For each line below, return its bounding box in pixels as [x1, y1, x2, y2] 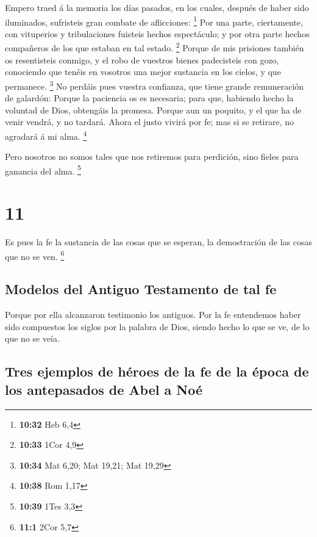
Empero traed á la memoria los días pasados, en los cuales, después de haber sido [5, 1, 309, 13]
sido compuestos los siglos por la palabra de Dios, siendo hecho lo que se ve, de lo [5, 320, 310, 333]
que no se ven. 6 [5, 248, 65, 262]
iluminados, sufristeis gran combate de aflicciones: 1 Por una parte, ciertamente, [5, 13, 303, 28]
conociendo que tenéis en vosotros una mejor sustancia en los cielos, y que [5, 65, 281, 78]
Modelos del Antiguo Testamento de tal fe [5, 279, 277, 298]
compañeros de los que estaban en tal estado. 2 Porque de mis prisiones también [5, 40, 304, 54]
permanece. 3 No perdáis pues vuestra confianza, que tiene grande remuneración [5, 77, 304, 92]
